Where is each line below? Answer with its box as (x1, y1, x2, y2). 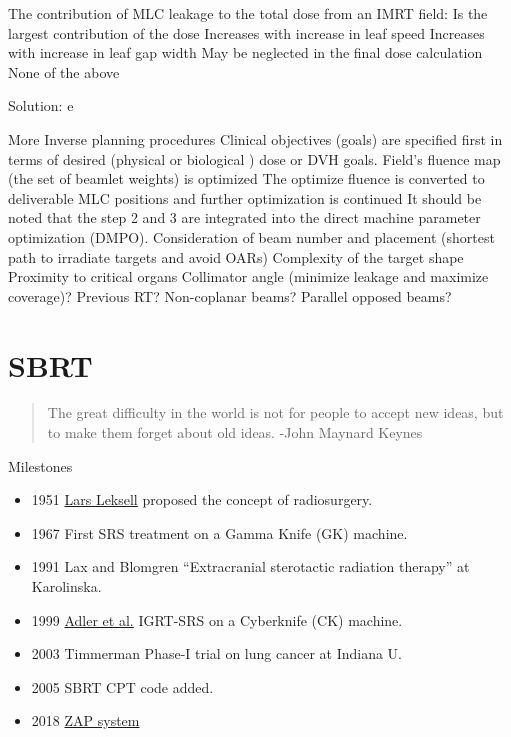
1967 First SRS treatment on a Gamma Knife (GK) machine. (31, 522, 408, 543)
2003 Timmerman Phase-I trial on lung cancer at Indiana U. (31, 643, 403, 664)
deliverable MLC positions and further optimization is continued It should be (8, 187, 482, 208)
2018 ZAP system (31, 710, 140, 731)
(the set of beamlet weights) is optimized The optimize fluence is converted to (8, 168, 485, 189)
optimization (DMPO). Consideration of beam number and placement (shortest (8, 226, 495, 247)
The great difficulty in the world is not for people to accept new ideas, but (47, 402, 504, 423)
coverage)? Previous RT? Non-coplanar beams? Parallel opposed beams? (8, 285, 452, 306)
